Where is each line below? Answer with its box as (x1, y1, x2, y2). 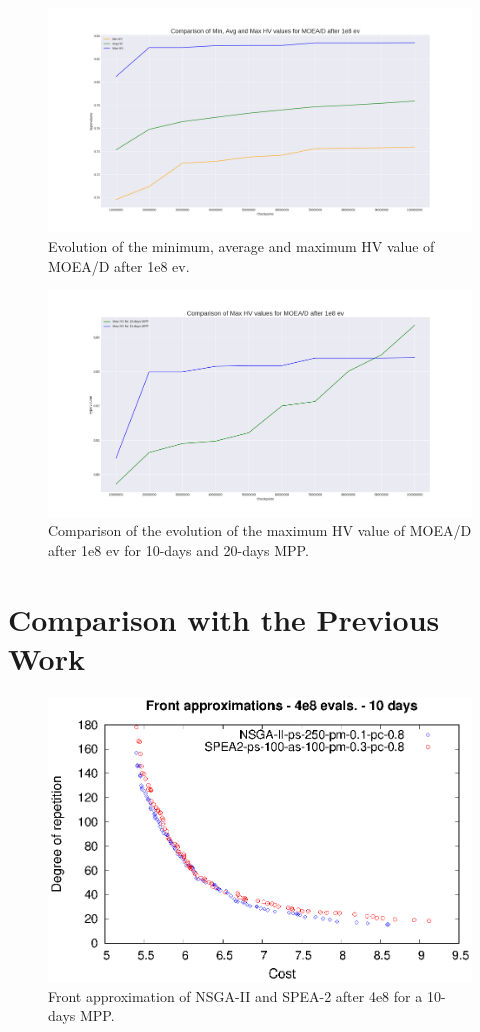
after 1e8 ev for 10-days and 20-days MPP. (48, 539, 309, 560)
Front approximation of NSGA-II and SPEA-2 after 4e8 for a (48, 985, 423, 1006)
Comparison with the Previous (8, 598, 440, 639)
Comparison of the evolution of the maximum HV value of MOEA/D (48, 520, 472, 541)
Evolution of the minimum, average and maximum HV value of (48, 236, 435, 257)
